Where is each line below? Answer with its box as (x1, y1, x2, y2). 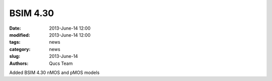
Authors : (9, 60, 29, 66)
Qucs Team (49, 60, 73, 66)
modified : (9, 32, 30, 38)
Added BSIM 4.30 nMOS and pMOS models (9, 69, 100, 75)
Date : (9, 25, 21, 31)
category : (9, 46, 31, 52)
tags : (9, 39, 21, 45)
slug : (9, 53, 20, 59)
